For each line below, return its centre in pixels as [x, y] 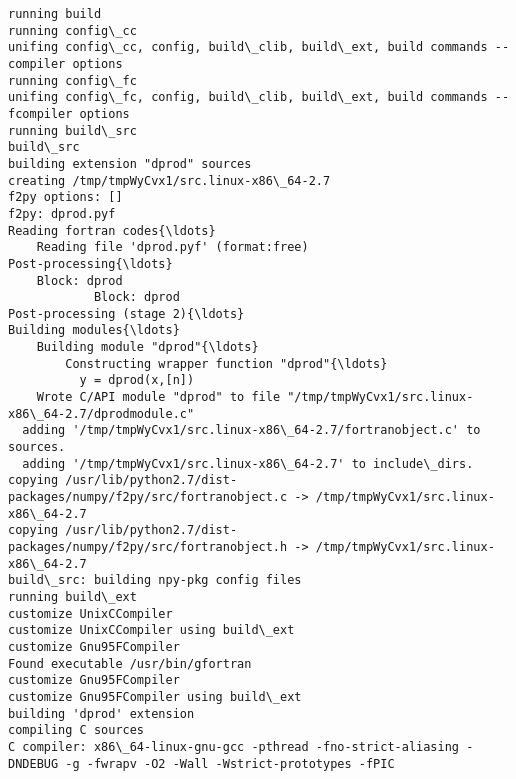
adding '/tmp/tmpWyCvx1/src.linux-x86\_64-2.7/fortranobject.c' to [251, 430]
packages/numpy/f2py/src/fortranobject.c [148, 497]
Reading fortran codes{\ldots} [112, 230]
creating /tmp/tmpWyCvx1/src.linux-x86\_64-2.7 [169, 180]
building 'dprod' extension [101, 713]
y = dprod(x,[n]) [137, 380]
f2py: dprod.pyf [62, 213]
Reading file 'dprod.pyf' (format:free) [172, 247]
